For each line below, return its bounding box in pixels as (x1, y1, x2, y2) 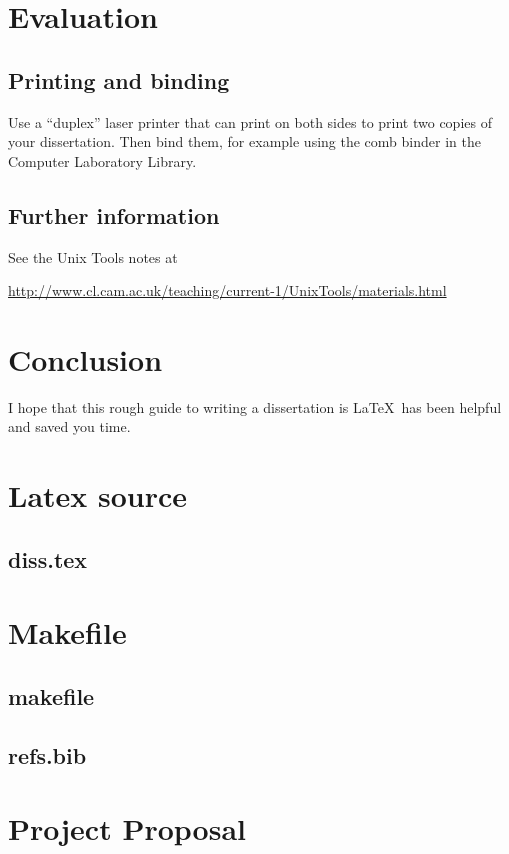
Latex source (8, 475, 188, 516)
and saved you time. (8, 416, 131, 437)
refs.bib (8, 739, 87, 770)
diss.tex (8, 543, 88, 574)
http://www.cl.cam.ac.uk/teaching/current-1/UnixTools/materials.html (8, 280, 447, 301)
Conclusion (8, 338, 163, 379)
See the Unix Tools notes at (8, 246, 178, 267)
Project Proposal (8, 808, 246, 849)
